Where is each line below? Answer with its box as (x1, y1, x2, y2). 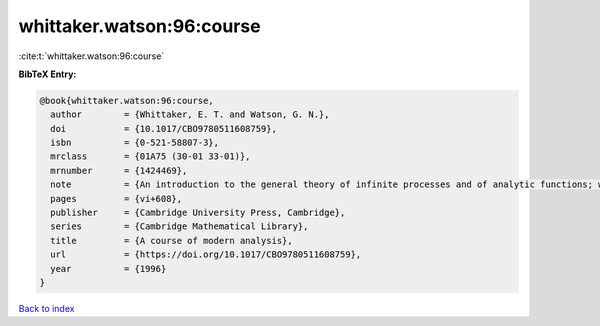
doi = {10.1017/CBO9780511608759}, (50, 123, 277, 134)
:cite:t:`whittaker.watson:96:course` (18, 50, 165, 62)
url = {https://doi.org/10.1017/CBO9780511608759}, (50, 249, 362, 260)
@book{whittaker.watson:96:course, (39, 95, 214, 106)
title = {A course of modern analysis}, (50, 235, 294, 246)
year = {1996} (50, 263, 167, 274)
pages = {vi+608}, (50, 193, 183, 204)
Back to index (18, 302, 75, 314)
